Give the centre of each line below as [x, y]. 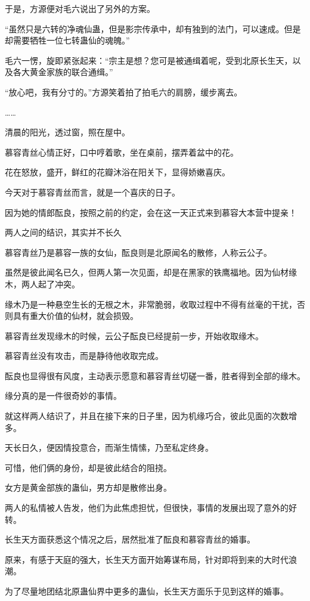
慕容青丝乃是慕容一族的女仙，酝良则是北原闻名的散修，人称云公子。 [138, 252]
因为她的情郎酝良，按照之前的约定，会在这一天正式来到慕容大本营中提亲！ [151, 212]
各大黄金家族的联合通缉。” [63, 72]
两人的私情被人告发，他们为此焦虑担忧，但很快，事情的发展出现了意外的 [147, 508]
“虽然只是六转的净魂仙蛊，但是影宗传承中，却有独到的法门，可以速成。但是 [153, 28]
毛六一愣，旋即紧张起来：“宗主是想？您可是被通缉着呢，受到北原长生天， [149, 60]
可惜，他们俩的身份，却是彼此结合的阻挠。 [88, 467]
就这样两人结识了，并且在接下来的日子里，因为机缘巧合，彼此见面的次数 [147, 416]
